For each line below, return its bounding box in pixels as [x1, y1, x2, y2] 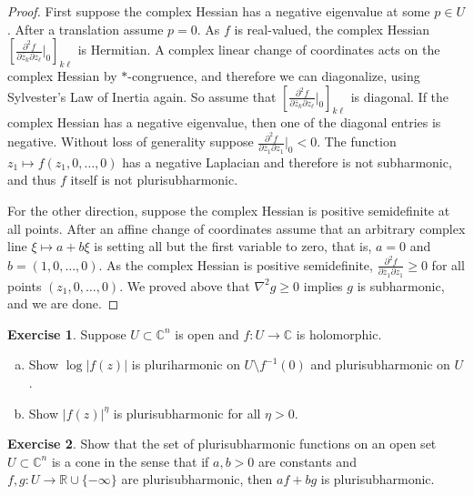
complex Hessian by [7, 66, 117, 85]
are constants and [258, 451, 357, 470]
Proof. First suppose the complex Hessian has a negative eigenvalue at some [7, 2, 430, 20]
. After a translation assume [7, 19, 164, 38]
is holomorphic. [296, 324, 382, 343]
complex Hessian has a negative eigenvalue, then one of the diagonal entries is [7, 113, 441, 132]
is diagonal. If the [350, 86, 449, 106]
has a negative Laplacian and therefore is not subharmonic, [122, 152, 452, 171]
